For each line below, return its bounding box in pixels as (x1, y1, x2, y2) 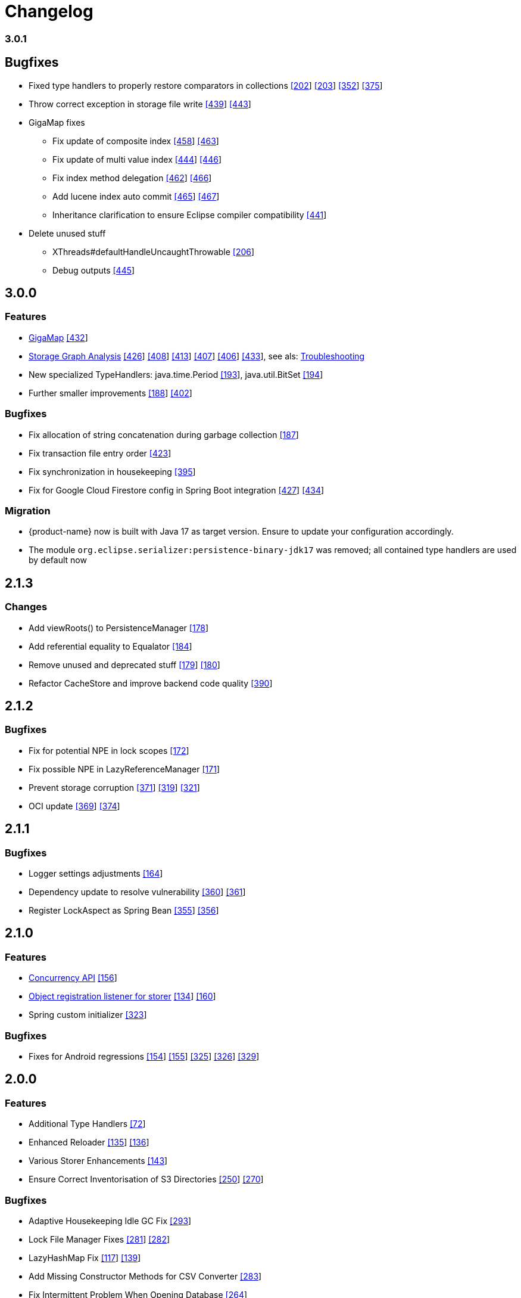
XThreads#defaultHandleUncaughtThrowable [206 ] (52, 246, 255, 257)
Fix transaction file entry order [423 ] (29, 448, 171, 458)
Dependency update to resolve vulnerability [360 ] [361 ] (29, 886, 246, 897)
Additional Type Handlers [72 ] (29, 1119, 146, 1129)
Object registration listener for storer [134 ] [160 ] (29, 991, 216, 1002)
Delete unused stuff (29, 228, 106, 238)
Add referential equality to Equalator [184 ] (29, 641, 192, 651)
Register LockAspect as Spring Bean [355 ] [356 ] (29, 905, 219, 915)
